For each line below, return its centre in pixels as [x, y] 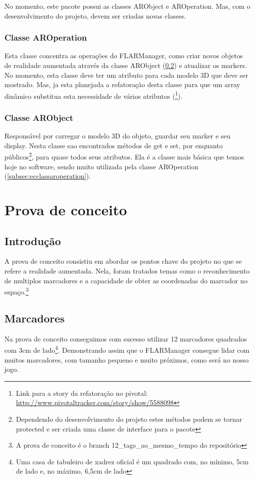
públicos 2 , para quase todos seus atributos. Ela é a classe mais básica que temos [124, 156]
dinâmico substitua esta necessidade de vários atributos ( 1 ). [93, 95]
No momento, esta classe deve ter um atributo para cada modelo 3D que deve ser [126, 75]
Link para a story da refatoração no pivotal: [82, 393]
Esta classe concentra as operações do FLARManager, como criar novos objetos [124, 56]
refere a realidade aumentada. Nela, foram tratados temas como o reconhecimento [127, 271]
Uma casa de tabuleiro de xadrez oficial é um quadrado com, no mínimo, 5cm [132, 461]
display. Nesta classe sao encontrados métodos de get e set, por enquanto [114, 145]
